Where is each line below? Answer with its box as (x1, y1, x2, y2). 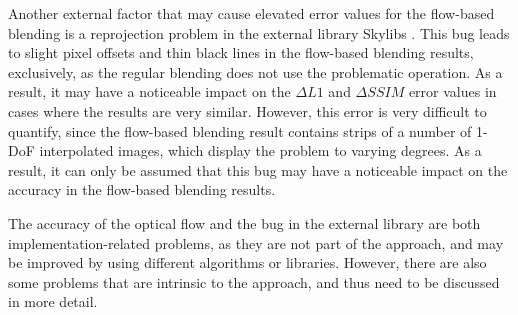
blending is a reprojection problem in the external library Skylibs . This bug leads (8, 22, 510, 43)
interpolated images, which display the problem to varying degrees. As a (39, 140, 482, 161)
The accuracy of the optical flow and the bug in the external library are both (8, 212, 481, 233)
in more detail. (8, 291, 98, 312)
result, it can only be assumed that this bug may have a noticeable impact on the (8, 159, 508, 180)
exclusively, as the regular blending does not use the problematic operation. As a (8, 61, 503, 82)
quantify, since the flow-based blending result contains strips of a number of (8, 120, 472, 141)
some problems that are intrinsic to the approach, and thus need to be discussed (8, 271, 500, 292)
